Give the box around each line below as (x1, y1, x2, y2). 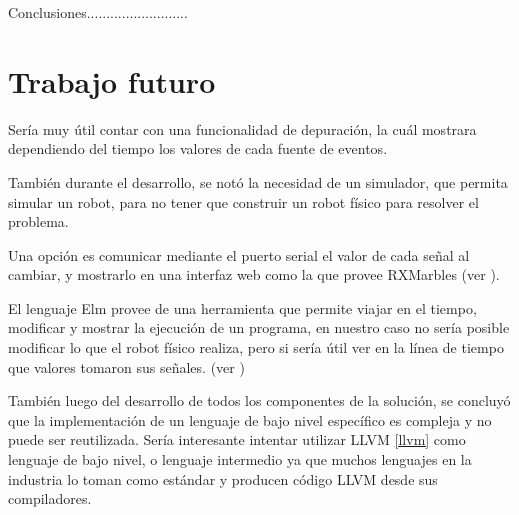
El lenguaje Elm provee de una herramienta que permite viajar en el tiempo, (8, 297, 477, 318)
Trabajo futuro (8, 60, 216, 101)
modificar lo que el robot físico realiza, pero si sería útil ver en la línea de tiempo (8, 337, 504, 358)
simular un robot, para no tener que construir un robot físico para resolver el (8, 191, 479, 212)
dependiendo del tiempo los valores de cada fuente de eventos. (8, 138, 388, 159)
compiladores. (8, 488, 92, 509)
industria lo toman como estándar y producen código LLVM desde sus (8, 468, 438, 489)
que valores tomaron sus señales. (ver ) (8, 356, 245, 377)
